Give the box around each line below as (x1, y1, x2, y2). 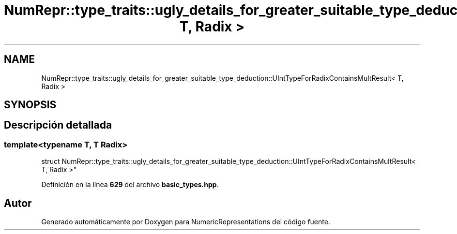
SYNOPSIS (4, 99, 57, 111)
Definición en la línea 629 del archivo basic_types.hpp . (41, 180, 219, 189)
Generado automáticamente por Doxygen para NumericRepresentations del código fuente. (41, 218, 330, 226)
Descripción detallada (4, 119, 112, 132)
